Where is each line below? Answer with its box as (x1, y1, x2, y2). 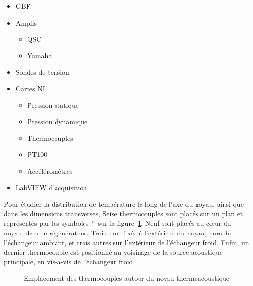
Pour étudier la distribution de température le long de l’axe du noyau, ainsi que (4, 199, 244, 209)
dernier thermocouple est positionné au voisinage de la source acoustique (4, 247, 223, 257)
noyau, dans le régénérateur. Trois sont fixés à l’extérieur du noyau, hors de (4, 227, 231, 237)
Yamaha (27, 50, 52, 60)
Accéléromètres (27, 165, 73, 176)
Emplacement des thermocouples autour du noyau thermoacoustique (24, 273, 229, 283)
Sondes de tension (15, 67, 69, 77)
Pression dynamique (27, 116, 88, 127)
